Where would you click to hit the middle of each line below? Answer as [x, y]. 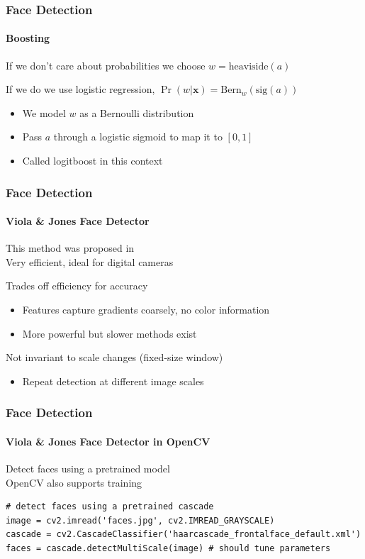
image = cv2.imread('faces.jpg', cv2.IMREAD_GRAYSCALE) [140, 520]
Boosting [28, 38]
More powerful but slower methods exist [109, 333]
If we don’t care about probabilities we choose [106, 65]
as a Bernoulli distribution [137, 112]
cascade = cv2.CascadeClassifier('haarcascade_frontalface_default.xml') [184, 535]
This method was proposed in [70, 248]
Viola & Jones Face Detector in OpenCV [108, 441]
